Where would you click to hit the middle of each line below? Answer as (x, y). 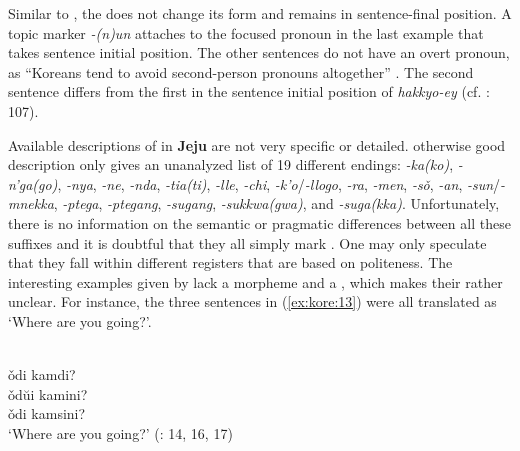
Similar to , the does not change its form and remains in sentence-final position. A (260, 13)
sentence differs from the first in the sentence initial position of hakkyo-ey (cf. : (249, 91)
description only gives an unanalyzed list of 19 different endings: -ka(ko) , (231, 164)
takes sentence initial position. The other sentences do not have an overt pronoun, (259, 52)
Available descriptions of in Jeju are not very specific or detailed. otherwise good (257, 144)
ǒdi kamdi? (42, 374)
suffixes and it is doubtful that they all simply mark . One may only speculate (247, 242)
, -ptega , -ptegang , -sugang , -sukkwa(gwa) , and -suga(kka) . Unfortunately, (276, 203)
